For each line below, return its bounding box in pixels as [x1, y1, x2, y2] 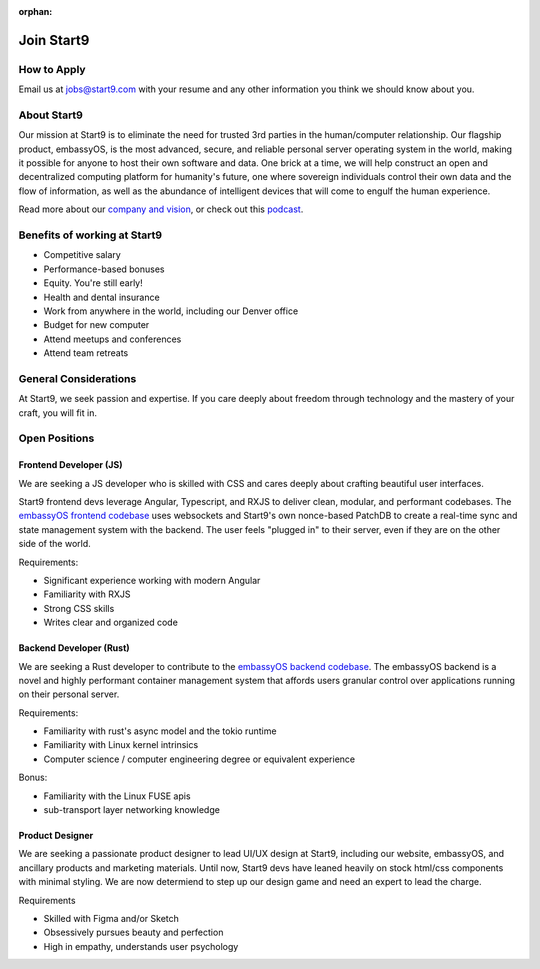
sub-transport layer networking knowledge [43, 804, 220, 816]
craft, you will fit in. [18, 406, 97, 419]
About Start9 [18, 108, 84, 122]
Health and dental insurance [43, 291, 160, 303]
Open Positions [18, 431, 95, 445]
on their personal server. [18, 688, 120, 700]
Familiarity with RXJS [43, 588, 131, 600]
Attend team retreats [43, 347, 129, 359]
